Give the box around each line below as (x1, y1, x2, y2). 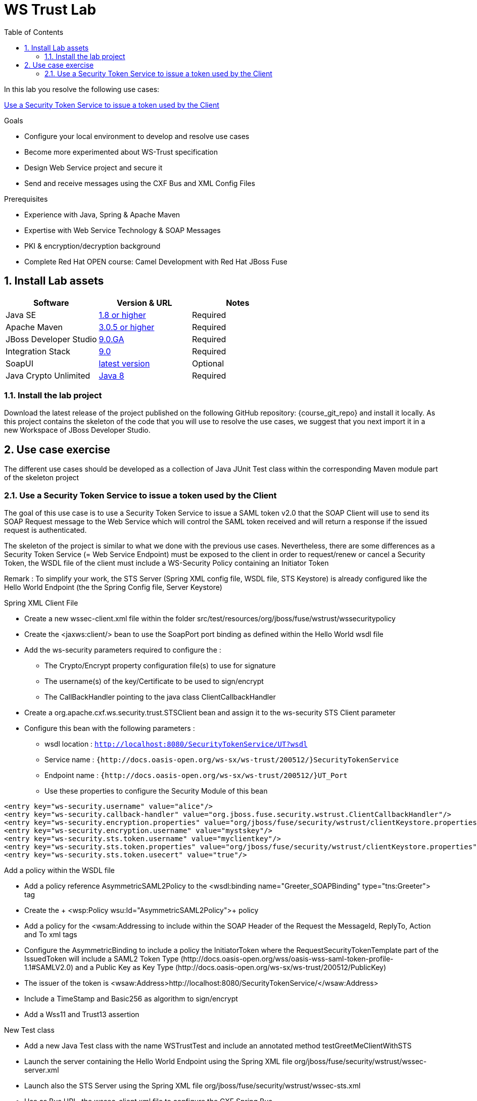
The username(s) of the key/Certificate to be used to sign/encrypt (44, 676, 264, 685)
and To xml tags (24, 930, 77, 939)
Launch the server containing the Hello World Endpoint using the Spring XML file (24, 1057, 293, 1066)
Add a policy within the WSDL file (4, 865, 115, 875)
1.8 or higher (99, 309, 146, 320)
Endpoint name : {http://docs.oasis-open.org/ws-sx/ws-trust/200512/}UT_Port (44, 770, 348, 779)
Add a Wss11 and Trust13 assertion (24, 1010, 139, 1019)
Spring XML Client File (4, 598, 78, 607)
